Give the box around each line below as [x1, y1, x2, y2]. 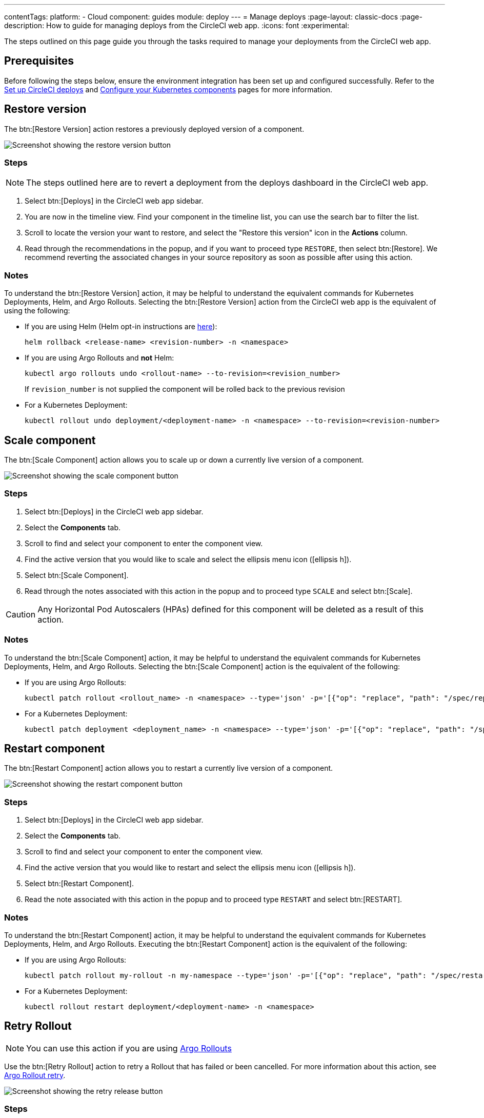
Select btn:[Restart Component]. [25, 879, 134, 888]
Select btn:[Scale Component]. [25, 570, 129, 580]
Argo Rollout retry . [4, 1070, 66, 1080]
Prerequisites [4, 54, 74, 68]
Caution [6, 609, 36, 620]
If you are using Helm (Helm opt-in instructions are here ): [25, 322, 217, 331]
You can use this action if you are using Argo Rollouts [26, 1043, 232, 1053]
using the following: [4, 306, 70, 315]
